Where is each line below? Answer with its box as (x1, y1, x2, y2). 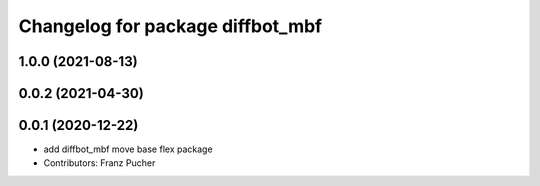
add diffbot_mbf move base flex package (43, 143, 214, 155)
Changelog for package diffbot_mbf (18, 15, 323, 37)
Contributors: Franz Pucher (43, 157, 156, 169)
